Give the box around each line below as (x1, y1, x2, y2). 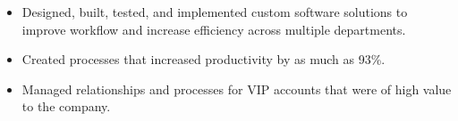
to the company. (21, 97, 111, 116)
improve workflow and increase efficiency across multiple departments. (21, 20, 406, 38)
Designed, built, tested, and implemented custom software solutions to (21, 3, 408, 20)
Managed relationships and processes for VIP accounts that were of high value (21, 79, 452, 98)
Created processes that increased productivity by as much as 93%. (21, 50, 386, 69)
